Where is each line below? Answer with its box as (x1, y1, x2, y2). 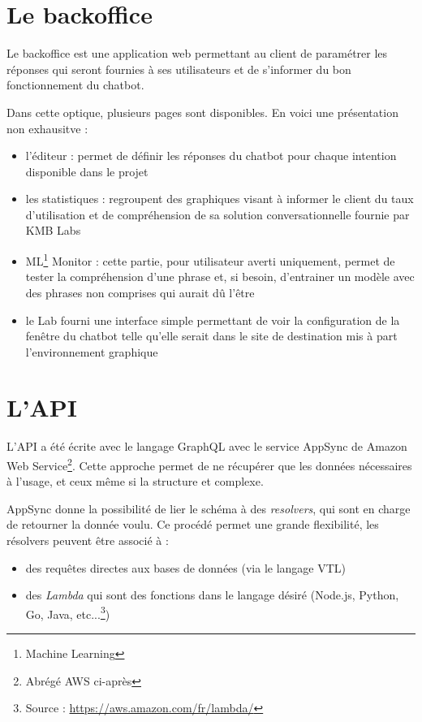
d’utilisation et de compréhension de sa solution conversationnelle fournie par (25, 205, 410, 223)
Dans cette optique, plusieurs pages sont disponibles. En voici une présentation (6, 103, 398, 120)
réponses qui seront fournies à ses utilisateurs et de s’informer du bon (6, 60, 351, 77)
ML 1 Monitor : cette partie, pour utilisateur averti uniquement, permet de (25, 250, 395, 269)
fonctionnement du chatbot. (6, 76, 144, 93)
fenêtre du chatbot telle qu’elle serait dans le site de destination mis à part (25, 327, 398, 344)
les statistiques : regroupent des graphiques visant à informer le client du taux (25, 190, 414, 207)
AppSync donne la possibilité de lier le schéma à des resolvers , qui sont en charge (6, 499, 411, 517)
